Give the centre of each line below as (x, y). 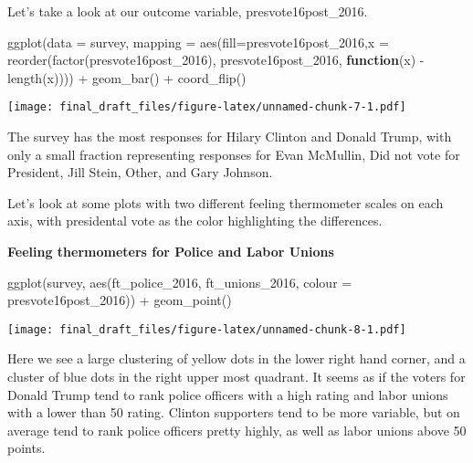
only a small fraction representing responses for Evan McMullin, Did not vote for (234, 154)
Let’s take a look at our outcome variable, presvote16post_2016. (188, 11)
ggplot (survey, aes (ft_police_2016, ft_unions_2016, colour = (180, 282)
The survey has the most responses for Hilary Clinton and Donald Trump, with (230, 137)
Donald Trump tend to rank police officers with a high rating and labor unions (228, 394)
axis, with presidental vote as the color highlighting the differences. (195, 221)
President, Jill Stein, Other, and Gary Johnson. (140, 172)
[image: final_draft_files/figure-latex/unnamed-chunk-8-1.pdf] (207, 329)
